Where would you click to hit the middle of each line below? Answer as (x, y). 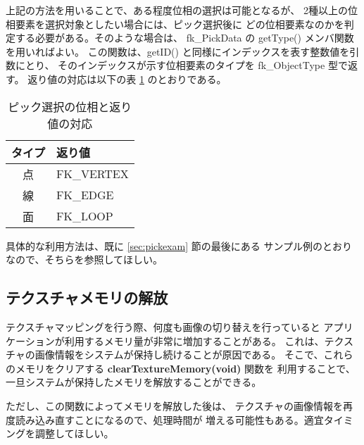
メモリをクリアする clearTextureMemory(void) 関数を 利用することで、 (185, 368)
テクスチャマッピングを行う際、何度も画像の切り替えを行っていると (163, 326)
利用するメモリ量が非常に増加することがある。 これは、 (194, 340)
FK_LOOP (85, 216)
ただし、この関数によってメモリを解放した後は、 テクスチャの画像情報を (174, 405)
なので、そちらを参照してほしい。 (84, 259)
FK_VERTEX (93, 174)
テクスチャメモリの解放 (87, 297)
